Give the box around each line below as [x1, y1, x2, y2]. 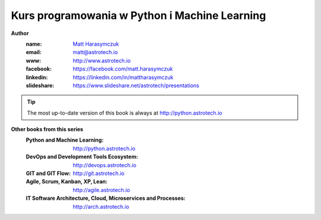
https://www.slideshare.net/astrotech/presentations [73, 82, 199, 89]
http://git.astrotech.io [73, 170, 125, 177]
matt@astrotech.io [73, 49, 118, 56]
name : [26, 40, 42, 47]
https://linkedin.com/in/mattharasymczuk [73, 74, 174, 81]
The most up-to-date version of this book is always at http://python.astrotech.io [27, 109, 222, 116]
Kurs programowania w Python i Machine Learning [11, 9, 266, 22]
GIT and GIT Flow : [26, 170, 71, 177]
